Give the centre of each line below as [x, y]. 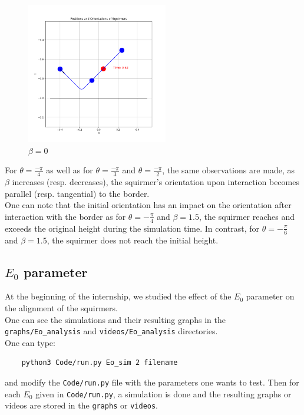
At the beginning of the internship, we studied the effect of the [118, 296]
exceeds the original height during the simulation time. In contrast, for [132, 228]
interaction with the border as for [65, 216]
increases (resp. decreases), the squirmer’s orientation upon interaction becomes [156, 182]
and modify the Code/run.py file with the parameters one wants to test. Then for [152, 382]
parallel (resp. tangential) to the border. [77, 193]
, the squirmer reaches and [247, 216]
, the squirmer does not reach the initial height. [133, 240]
